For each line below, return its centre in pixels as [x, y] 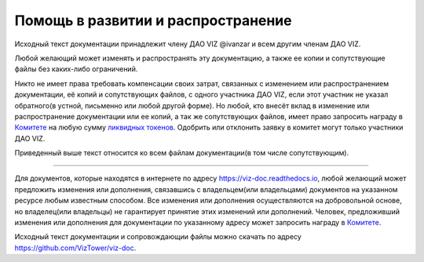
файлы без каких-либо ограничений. [76, 69]
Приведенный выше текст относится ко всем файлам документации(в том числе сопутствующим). [182, 153]
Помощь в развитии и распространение [153, 20]
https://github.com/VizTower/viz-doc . [75, 248]
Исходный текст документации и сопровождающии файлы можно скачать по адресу [158, 237]
